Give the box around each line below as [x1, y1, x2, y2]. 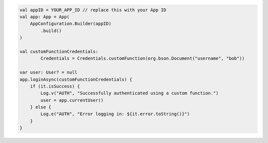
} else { [30, 104, 52, 110]
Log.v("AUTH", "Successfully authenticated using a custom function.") [40, 90, 219, 96]
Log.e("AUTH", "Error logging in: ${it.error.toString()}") [40, 111, 190, 117]
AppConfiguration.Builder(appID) [30, 21, 112, 27]
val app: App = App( [19, 14, 69, 19]
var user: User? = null [19, 70, 78, 75]
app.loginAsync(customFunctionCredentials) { [19, 76, 133, 82]
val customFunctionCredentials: [19, 49, 99, 54]
